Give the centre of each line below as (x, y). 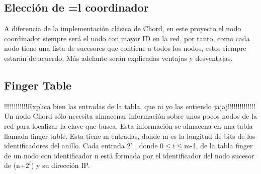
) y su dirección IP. (60, 165)
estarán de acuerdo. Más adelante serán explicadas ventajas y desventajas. (118, 58)
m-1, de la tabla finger (219, 146)
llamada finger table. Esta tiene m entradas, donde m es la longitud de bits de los (130, 136)
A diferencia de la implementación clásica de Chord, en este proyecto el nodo (123, 28)
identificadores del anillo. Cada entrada (64, 146)
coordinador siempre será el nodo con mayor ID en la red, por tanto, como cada (127, 38)
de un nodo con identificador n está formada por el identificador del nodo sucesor (129, 155)
